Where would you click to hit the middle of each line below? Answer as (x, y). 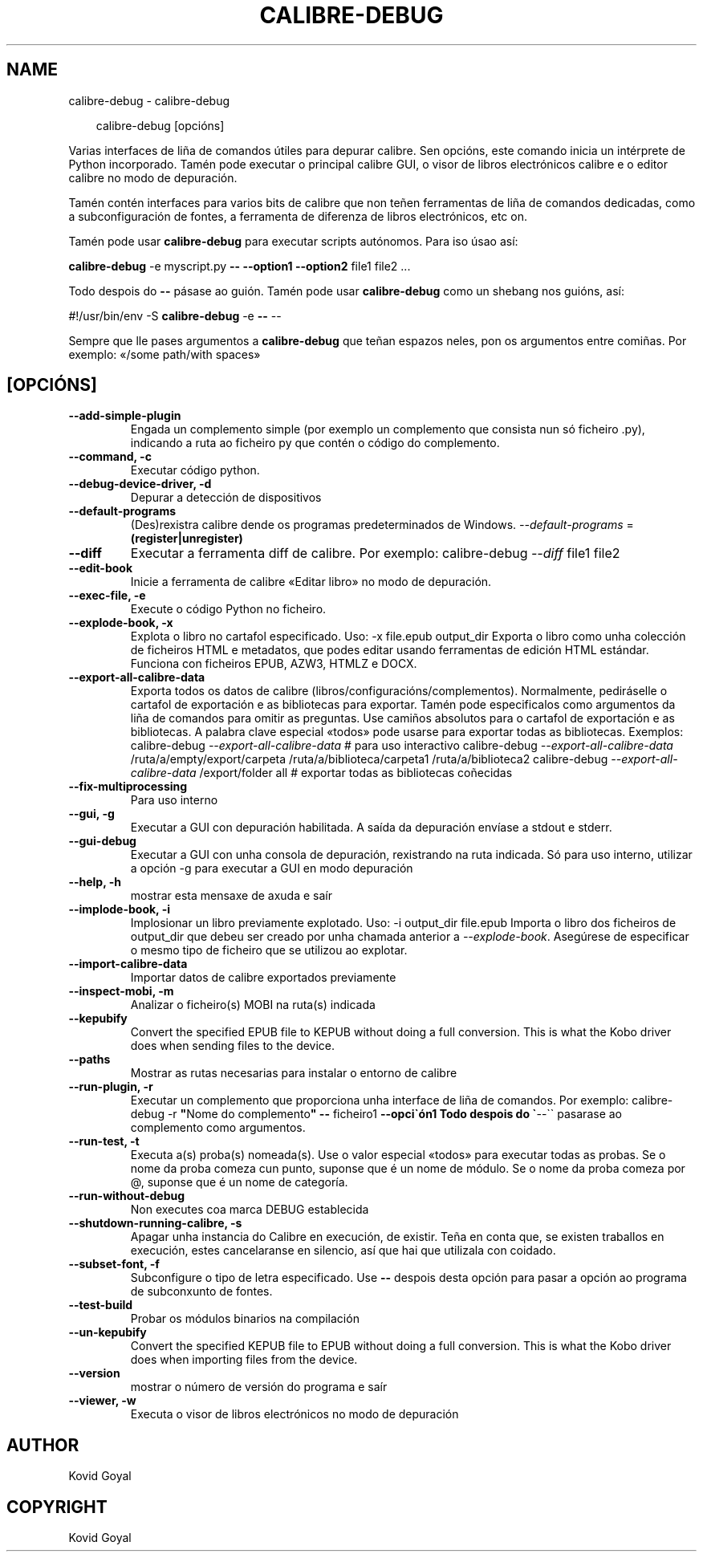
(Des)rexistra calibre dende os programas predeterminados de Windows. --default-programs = (382, 525)
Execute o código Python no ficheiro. (228, 609)
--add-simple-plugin (125, 416)
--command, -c (110, 457)
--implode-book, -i (119, 909)
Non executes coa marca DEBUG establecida (250, 1210)
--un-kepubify (108, 1332)
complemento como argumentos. (218, 1128)
